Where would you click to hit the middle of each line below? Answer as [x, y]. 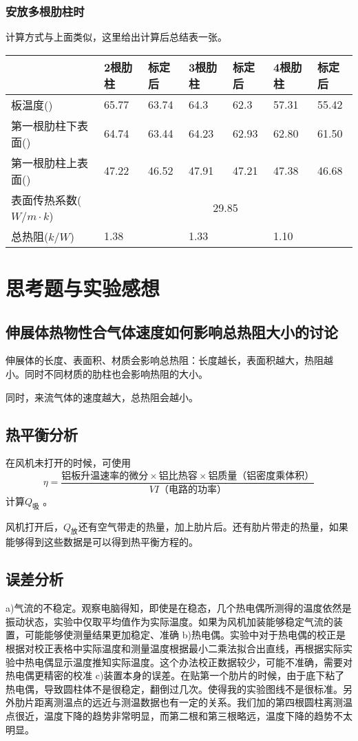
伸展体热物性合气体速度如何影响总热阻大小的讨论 [172, 331]
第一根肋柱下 [44, 125]
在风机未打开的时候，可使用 [68, 463]
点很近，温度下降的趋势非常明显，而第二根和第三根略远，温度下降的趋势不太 [179, 716]
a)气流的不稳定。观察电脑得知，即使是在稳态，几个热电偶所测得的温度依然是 [179, 608]
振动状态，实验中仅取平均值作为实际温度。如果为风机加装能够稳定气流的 [169, 621]
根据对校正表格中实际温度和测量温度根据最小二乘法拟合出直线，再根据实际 [174, 648]
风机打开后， [34, 526]
